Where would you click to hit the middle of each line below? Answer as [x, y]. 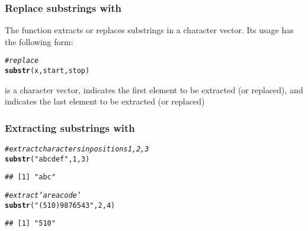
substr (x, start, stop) [47, 71]
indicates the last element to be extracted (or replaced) [105, 101]
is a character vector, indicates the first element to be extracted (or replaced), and [154, 89]
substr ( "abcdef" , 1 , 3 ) [47, 159]
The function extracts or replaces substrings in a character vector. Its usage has [149, 30]
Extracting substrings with [70, 127]
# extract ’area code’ [43, 196]
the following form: [39, 41]
